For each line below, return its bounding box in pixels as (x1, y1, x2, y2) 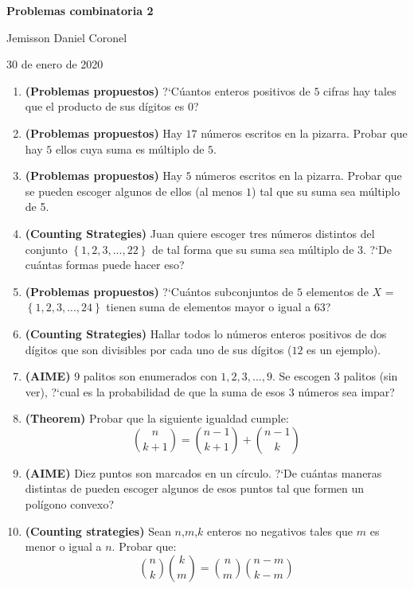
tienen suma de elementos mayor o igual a (106, 298, 311, 315)
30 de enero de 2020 (6, 56, 103, 72)
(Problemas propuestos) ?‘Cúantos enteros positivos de (25, 82, 310, 99)
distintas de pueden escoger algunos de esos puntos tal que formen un (25, 480, 365, 497)
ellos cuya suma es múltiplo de (55, 140, 205, 157)
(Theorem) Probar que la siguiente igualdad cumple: (25, 410, 289, 427)
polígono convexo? (25, 496, 115, 513)
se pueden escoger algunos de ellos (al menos (25, 182, 243, 199)
